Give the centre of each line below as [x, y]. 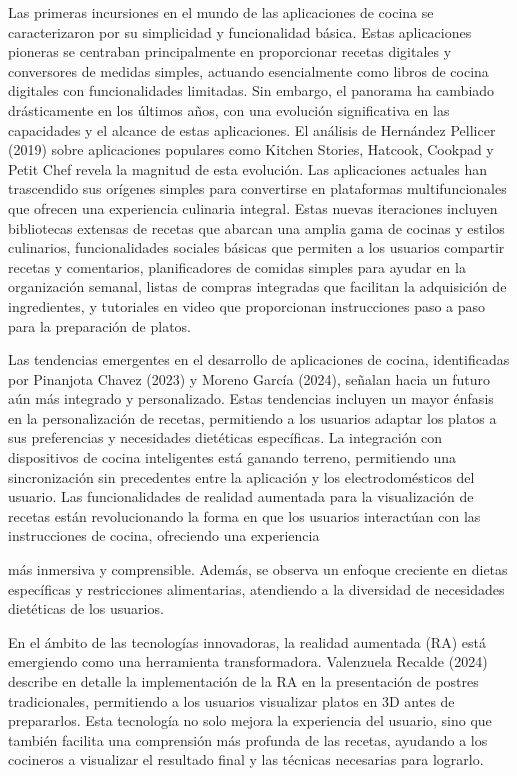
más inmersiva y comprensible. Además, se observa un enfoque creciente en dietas [258, 569]
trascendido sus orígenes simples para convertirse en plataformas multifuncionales [257, 188]
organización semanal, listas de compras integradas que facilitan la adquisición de [257, 286]
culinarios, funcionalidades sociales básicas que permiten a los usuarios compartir [256, 247]
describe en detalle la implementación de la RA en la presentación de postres [243, 681]
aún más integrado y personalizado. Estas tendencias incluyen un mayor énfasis [251, 398]
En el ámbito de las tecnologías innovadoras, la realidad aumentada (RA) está [247, 641]
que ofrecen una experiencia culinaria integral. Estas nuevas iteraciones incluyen [253, 207]
